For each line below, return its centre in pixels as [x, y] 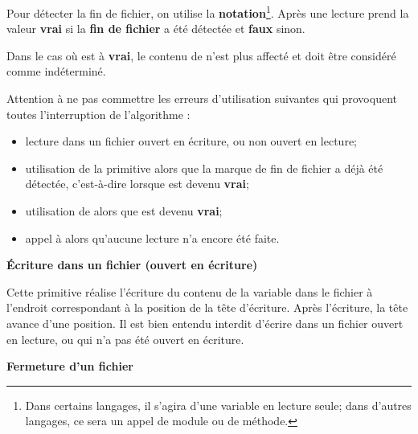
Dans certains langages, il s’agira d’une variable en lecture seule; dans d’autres [218, 405]
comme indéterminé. [56, 71]
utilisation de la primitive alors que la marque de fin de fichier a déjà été [204, 168]
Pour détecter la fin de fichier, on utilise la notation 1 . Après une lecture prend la [208, 12]
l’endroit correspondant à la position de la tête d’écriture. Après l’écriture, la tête [207, 307]
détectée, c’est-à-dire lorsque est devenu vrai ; [137, 184]
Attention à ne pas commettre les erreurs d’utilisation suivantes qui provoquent [202, 98]
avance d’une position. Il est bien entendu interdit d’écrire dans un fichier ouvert [205, 323]
